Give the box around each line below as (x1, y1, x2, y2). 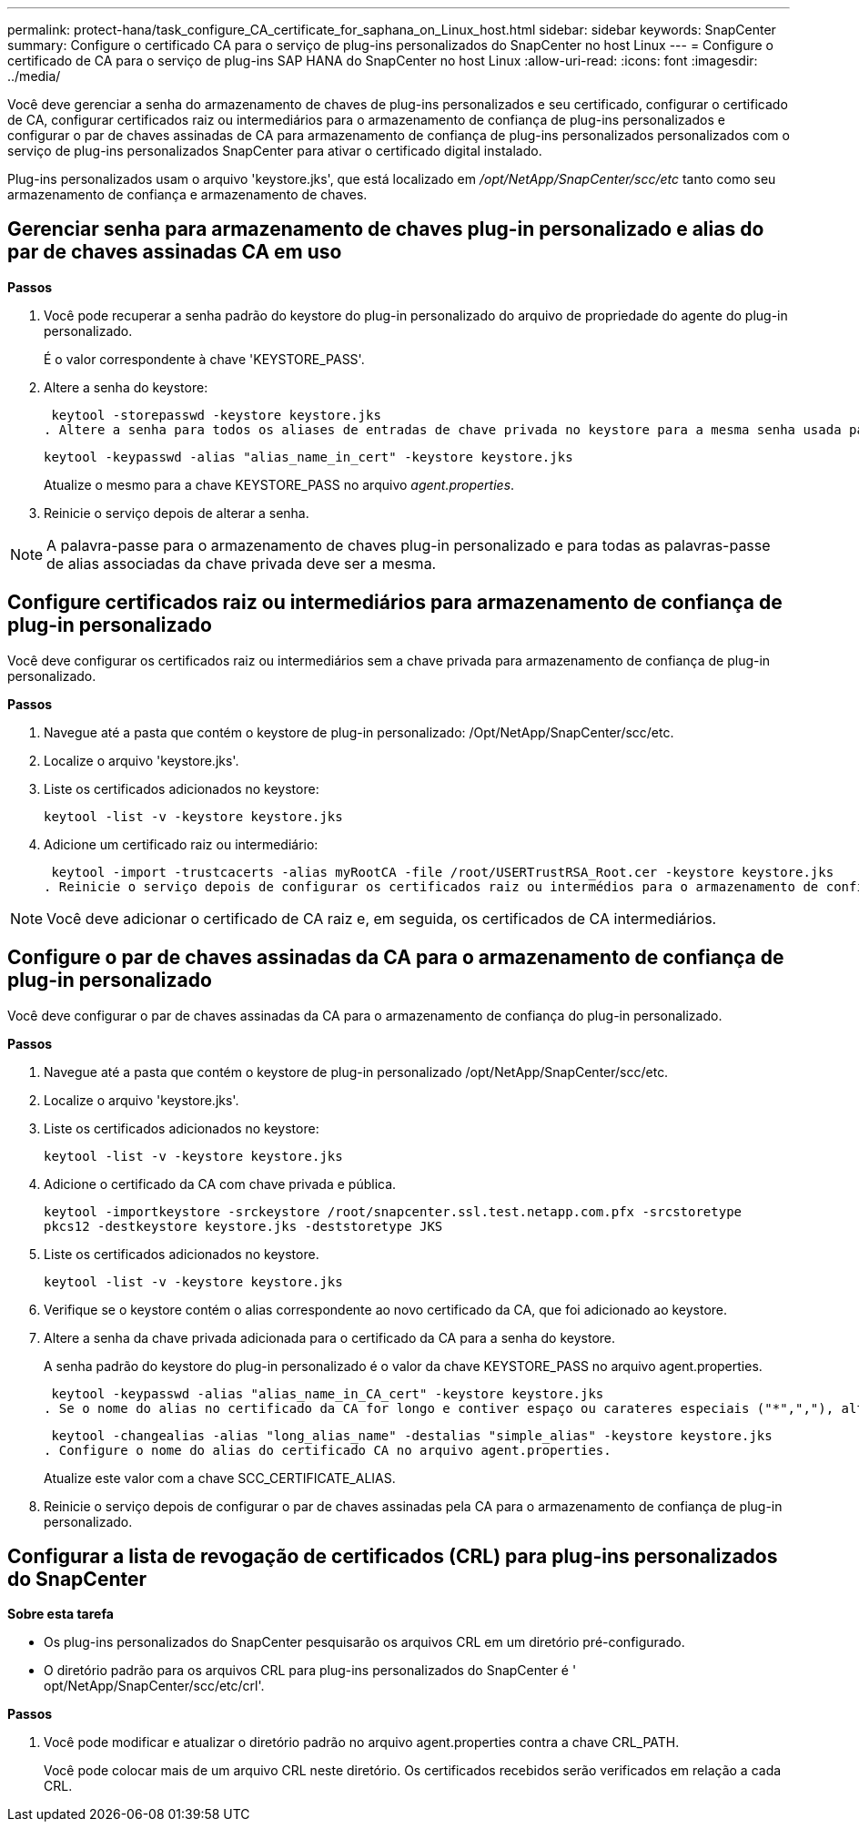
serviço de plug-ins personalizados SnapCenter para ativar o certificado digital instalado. (7, 143, 542, 158)
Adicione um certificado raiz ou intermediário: (44, 836, 318, 852)
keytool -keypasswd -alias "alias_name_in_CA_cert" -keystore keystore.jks (51, 1386, 604, 1401)
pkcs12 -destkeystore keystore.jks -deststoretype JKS (44, 1218, 443, 1234)
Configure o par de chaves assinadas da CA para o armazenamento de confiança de (7, 946, 784, 970)
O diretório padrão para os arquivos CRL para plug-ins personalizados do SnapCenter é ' (44, 1662, 577, 1679)
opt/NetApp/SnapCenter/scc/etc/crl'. (44, 1678, 265, 1694)
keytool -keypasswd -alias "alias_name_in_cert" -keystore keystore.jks (44, 449, 573, 464)
